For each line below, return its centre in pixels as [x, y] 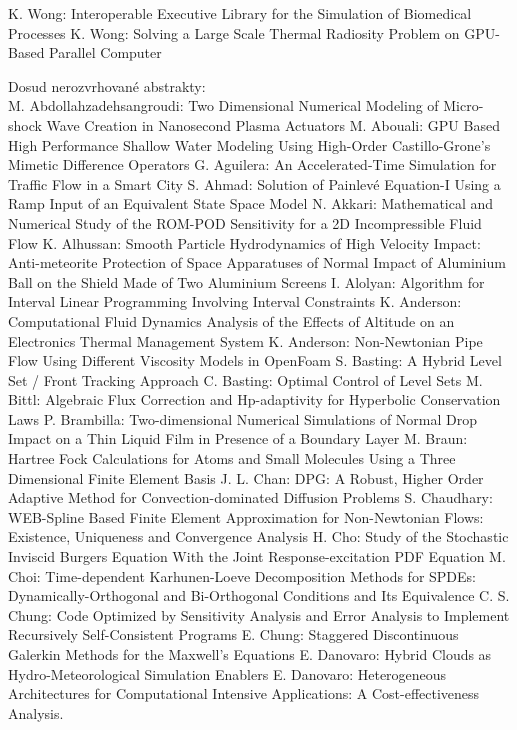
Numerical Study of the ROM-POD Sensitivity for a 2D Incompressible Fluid [245, 222]
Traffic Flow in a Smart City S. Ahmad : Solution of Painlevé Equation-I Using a [254, 183]
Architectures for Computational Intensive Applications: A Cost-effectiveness [244, 693]
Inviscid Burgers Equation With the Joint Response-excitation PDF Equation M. [257, 556]
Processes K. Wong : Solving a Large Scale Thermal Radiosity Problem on [234, 32]
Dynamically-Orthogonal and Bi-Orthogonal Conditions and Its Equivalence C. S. [259, 595]
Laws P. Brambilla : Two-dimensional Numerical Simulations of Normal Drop [243, 418]
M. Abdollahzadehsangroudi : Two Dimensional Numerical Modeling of [223, 105]
